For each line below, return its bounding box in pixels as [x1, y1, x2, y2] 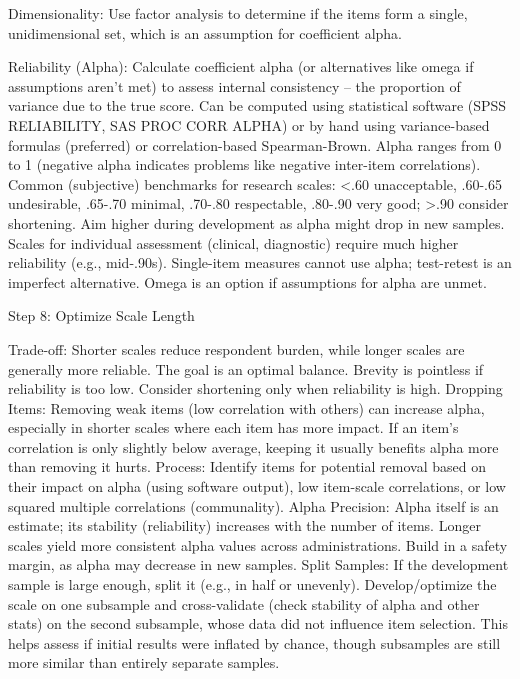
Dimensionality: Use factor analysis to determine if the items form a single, [8, 3, 468, 23]
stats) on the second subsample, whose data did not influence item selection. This [8, 613, 508, 634]
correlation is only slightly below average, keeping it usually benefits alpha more [8, 436, 499, 457]
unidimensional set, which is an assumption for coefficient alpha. [8, 22, 402, 43]
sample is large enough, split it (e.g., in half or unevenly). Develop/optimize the [8, 574, 497, 595]
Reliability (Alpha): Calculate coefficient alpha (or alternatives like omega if [8, 56, 474, 77]
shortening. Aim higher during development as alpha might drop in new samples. [8, 212, 505, 233]
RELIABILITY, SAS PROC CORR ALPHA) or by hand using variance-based [8, 114, 490, 135]
